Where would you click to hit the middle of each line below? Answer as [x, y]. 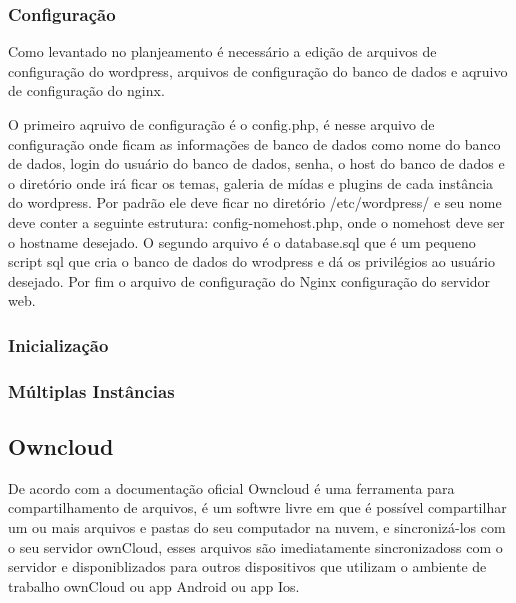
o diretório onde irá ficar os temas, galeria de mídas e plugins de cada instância [251, 182]
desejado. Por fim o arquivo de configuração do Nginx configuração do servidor [249, 280]
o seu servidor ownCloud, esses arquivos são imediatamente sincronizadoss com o [255, 546]
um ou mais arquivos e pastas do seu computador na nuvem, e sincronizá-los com [257, 527]
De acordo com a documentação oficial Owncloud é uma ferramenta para [231, 487]
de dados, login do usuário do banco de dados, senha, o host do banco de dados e [256, 163]
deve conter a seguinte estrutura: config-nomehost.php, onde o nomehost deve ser [256, 221]
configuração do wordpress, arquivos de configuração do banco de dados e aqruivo [258, 70]
